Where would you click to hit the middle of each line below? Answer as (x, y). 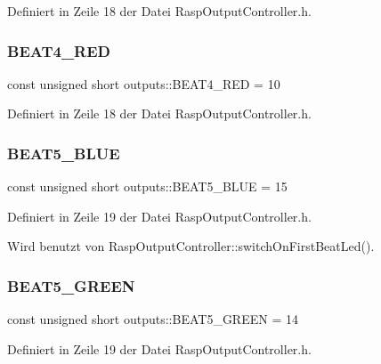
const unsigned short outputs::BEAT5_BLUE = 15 (147, 186)
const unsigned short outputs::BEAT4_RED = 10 (144, 83)
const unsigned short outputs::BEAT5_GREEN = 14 (153, 319)
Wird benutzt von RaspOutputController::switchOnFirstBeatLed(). (191, 246)
